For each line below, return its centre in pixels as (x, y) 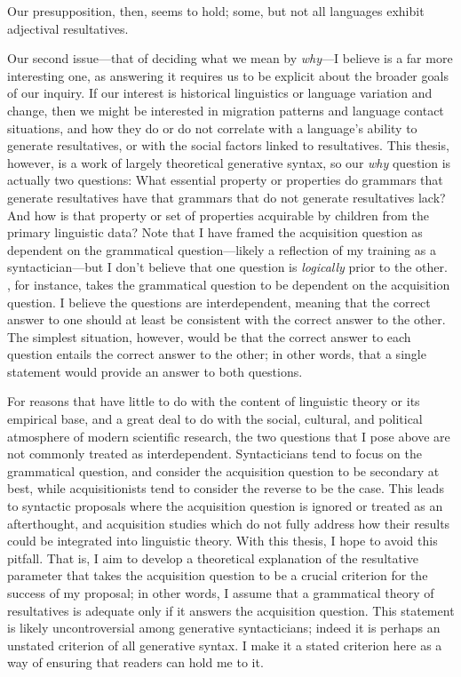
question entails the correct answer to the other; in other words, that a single (217, 354)
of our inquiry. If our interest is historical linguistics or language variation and (220, 93)
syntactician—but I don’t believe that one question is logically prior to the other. (227, 267)
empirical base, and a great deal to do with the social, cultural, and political (215, 419)
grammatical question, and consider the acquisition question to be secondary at (223, 470)
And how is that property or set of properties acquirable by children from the (219, 215)
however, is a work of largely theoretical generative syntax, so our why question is (229, 162)
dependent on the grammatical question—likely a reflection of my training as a (222, 249)
